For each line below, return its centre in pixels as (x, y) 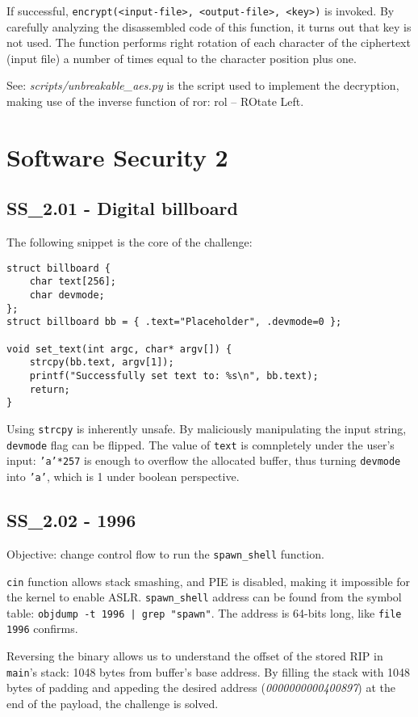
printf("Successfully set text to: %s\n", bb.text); (174, 376)
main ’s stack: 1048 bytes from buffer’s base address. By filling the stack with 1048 (209, 671)
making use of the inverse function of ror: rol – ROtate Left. (155, 101)
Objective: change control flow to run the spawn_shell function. (165, 553)
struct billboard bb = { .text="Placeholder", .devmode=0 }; (174, 322)
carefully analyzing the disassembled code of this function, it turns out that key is (209, 26)
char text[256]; (73, 282)
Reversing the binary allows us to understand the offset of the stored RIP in (195, 656)
